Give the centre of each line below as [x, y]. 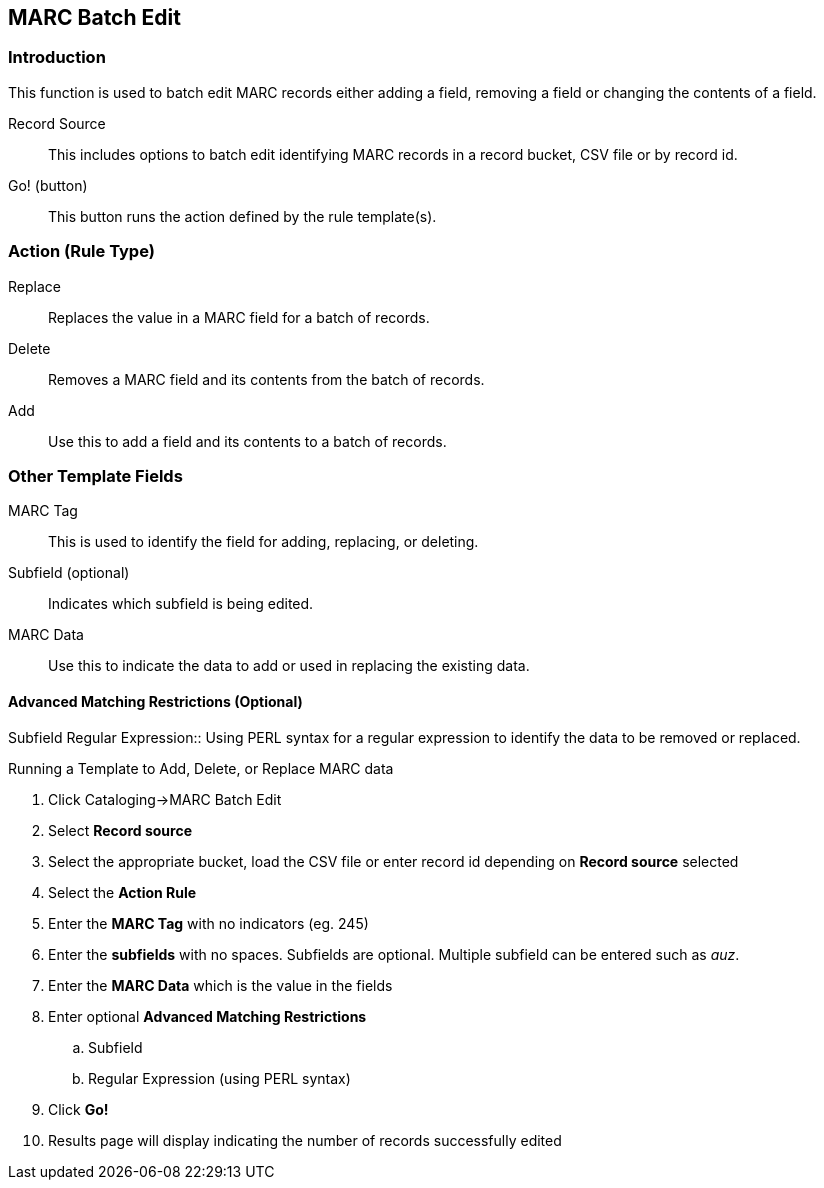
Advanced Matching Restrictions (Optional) [155, 701]
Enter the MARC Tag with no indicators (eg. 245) [208, 923]
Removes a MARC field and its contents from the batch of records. [266, 379]
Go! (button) [48, 185]
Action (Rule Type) [81, 251]
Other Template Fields [95, 475]
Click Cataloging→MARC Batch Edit [165, 799]
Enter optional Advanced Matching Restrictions [207, 1016]
